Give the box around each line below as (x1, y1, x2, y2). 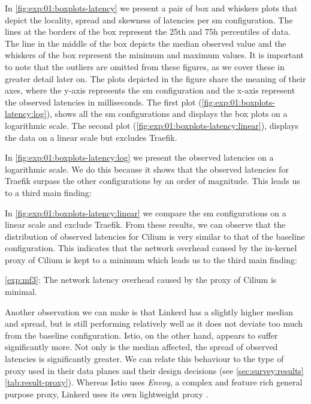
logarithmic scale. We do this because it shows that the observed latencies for (5, 162, 289, 175)
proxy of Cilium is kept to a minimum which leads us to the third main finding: (5, 253, 297, 266)
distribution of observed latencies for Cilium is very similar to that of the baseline (5, 230, 305, 242)
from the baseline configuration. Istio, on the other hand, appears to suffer (5, 328, 278, 341)
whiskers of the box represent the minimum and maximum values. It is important (5, 49, 304, 61)
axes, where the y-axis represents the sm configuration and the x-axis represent (5, 84, 295, 97)
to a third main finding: (5, 186, 92, 198)
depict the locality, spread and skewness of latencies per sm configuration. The (5, 13, 293, 26)
